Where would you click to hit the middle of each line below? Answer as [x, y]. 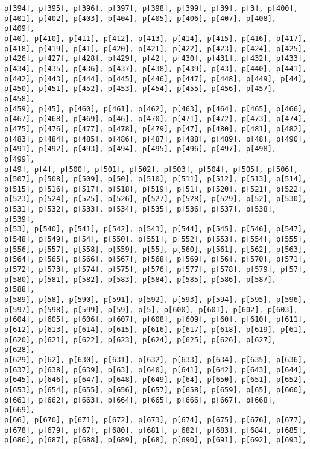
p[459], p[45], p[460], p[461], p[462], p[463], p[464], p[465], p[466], [156, 109]
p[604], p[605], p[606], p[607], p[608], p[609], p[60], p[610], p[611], [156, 320]
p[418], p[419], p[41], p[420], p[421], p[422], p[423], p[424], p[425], [156, 49]
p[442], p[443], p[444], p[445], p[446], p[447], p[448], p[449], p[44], [156, 79]
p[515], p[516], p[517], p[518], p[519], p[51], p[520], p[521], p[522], [156, 189]
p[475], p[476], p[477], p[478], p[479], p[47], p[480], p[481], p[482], [156, 129]
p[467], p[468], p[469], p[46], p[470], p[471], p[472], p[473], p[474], [156, 119]
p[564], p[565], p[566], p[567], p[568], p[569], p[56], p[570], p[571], [156, 259]
